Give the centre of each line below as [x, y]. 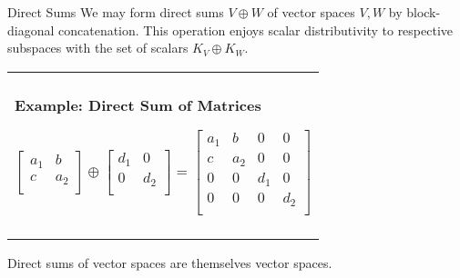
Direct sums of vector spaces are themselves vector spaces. [170, 262]
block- [424, 12]
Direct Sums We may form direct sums [116, 12]
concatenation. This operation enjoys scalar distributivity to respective [256, 30]
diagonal [31, 30]
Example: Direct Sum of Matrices [138, 104]
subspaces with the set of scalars [98, 48]
